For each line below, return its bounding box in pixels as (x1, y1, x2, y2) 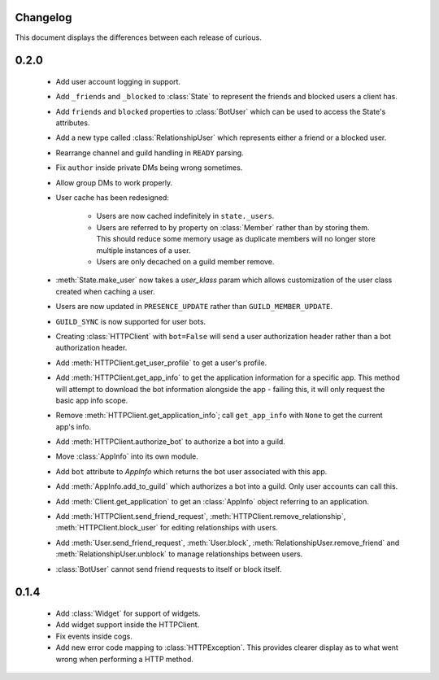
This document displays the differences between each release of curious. (15, 33, 262, 42)
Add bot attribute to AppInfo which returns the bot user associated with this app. (55, 466, 328, 476)
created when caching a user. (55, 286, 155, 296)
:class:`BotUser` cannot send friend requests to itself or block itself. (55, 564, 282, 573)
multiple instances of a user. (96, 245, 191, 255)
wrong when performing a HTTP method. (55, 654, 194, 664)
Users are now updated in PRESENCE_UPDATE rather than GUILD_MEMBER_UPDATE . (55, 302, 333, 312)
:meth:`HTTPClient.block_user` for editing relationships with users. (55, 523, 278, 533)
